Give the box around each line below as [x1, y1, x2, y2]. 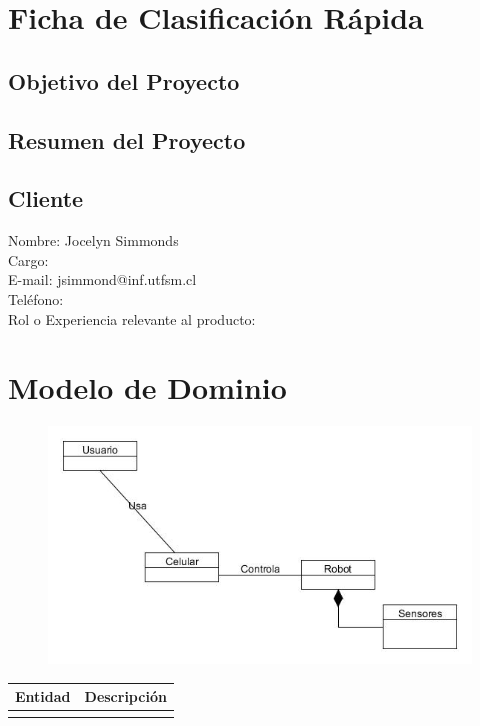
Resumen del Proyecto [8, 124, 246, 155]
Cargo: [8, 249, 49, 270]
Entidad [15, 686, 71, 707]
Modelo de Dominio [8, 367, 287, 408]
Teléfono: [8, 288, 64, 309]
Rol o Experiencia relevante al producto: [8, 308, 256, 329]
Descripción [84, 686, 167, 707]
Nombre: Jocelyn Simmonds [8, 230, 179, 251]
